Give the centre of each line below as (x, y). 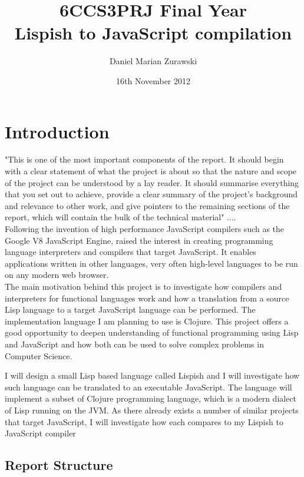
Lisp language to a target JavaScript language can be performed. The (130, 309)
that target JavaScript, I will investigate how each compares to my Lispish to (144, 421)
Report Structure (59, 465)
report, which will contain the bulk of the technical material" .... (120, 217)
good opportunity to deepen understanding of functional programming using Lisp (152, 332)
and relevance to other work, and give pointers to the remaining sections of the (147, 205)
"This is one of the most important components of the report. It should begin (144, 159)
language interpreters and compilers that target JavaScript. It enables (130, 252)
